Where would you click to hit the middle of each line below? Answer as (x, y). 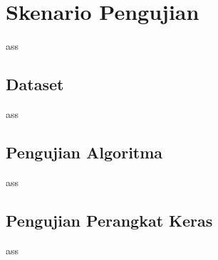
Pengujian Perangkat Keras (109, 220)
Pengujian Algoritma (84, 152)
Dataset (35, 84)
